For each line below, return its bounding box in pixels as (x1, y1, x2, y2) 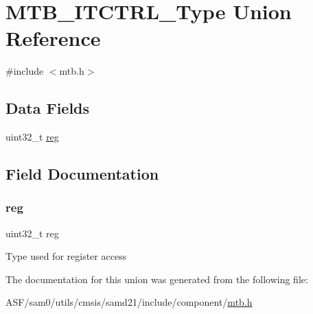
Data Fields (5, 97, 90, 119)
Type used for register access (5, 249, 127, 263)
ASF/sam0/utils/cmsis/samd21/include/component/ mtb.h (5, 295, 253, 309)
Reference (5, 24, 101, 52)
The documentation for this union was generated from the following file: (5, 271, 308, 286)
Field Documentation (5, 163, 159, 184)
